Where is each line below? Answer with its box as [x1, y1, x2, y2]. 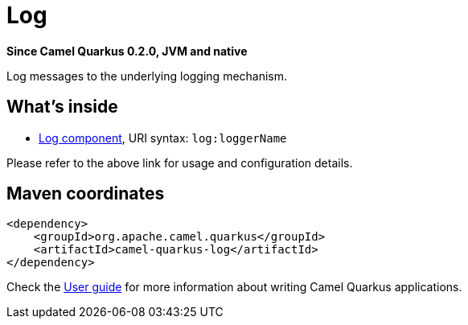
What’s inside [6, 97, 118, 117]
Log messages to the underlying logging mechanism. [6, 68, 288, 83]
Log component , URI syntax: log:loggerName [39, 130, 287, 145]
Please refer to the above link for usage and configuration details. [6, 155, 353, 170]
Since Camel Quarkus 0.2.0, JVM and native [6, 43, 248, 58]
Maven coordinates [6, 183, 165, 204]
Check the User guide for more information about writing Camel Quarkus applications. [6, 280, 462, 294]
